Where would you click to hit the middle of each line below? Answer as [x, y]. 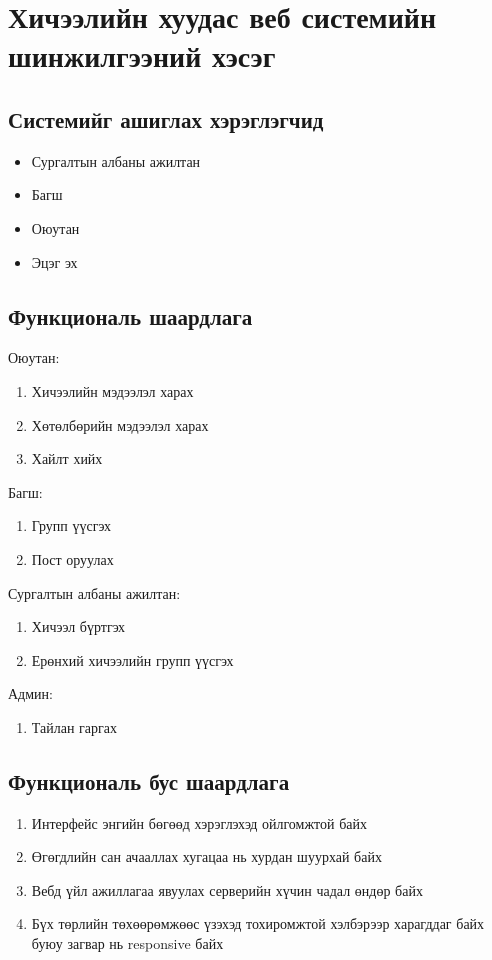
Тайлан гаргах [74, 726]
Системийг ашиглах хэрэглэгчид [166, 118]
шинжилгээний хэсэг [142, 55]
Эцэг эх [54, 261]
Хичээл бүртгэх [78, 626]
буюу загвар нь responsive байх [127, 943]
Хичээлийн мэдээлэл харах [112, 390]
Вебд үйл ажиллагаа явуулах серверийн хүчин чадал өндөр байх [227, 889]
